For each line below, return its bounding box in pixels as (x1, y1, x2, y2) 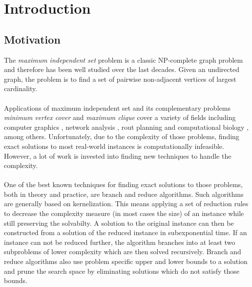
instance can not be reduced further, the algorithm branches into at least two (4, 237, 235, 247)
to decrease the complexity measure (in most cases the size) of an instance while (4, 208, 244, 218)
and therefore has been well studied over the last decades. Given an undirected (4, 64, 239, 74)
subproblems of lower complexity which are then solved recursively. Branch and (4, 246, 241, 257)
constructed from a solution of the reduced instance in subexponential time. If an (4, 227, 247, 238)
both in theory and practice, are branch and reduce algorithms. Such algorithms (4, 189, 244, 199)
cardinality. (4, 83, 38, 94)
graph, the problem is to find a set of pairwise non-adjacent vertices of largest (4, 73, 236, 84)
